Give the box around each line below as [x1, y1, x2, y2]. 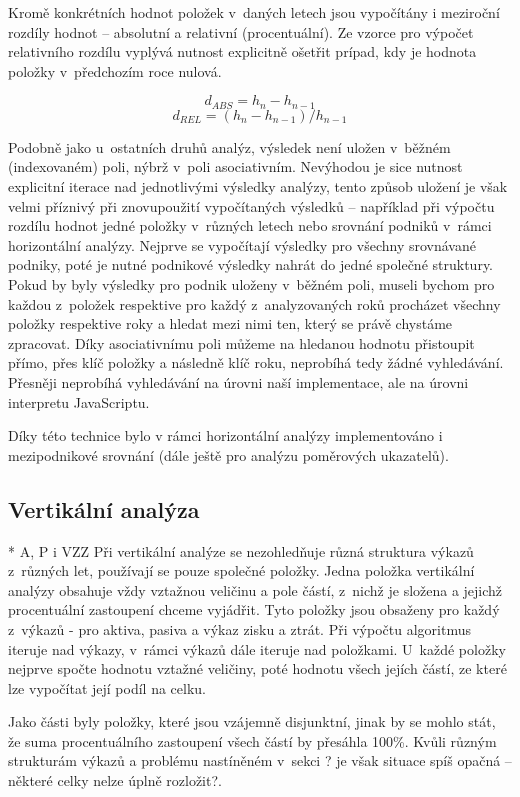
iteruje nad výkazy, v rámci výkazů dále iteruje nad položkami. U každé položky [8, 638, 506, 659]
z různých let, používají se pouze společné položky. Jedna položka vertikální [8, 560, 475, 581]
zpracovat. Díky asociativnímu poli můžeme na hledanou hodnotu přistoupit [8, 332, 475, 353]
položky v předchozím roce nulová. [8, 60, 222, 81]
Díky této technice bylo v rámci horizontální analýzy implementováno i [8, 425, 443, 446]
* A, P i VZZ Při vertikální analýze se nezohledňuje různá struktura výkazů [8, 540, 474, 561]
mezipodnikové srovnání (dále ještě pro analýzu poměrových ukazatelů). [8, 444, 449, 465]
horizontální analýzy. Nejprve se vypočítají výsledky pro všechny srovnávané [8, 234, 476, 255]
